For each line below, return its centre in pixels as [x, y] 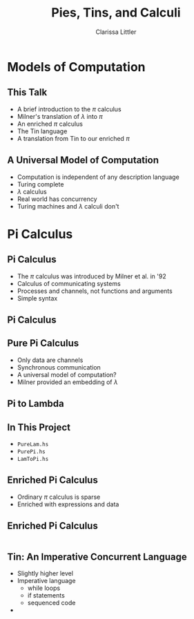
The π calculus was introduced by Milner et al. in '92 [92, 276]
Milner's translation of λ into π [60, 116]
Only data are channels [50, 360]
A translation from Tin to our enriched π [73, 138]
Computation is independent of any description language [98, 177]
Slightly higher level [45, 573]
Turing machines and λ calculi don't [68, 206]
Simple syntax [37, 298]
